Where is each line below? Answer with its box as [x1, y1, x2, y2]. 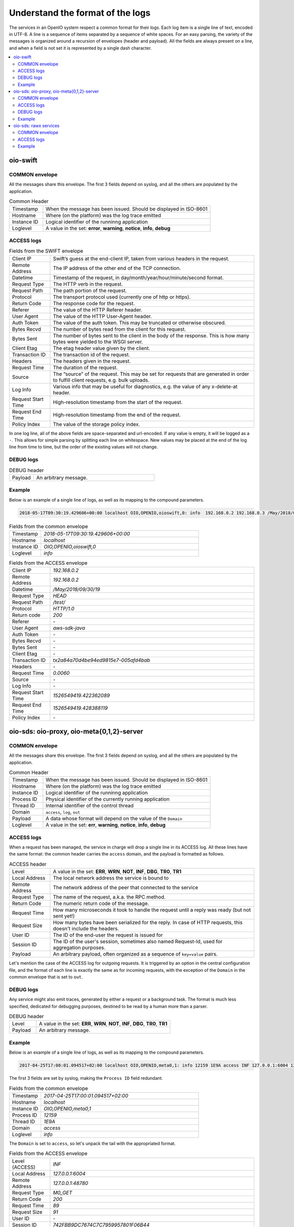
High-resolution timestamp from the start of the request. [53, 399, 183, 405]
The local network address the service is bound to [53, 875, 169, 881]
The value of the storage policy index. [53, 421, 141, 427]
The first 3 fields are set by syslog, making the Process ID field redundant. [9, 1075, 163, 1081]
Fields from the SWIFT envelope [9, 248, 83, 255]
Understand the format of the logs [9, 7, 150, 18]
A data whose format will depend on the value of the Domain [46, 815, 182, 822]
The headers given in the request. [53, 357, 131, 364]
